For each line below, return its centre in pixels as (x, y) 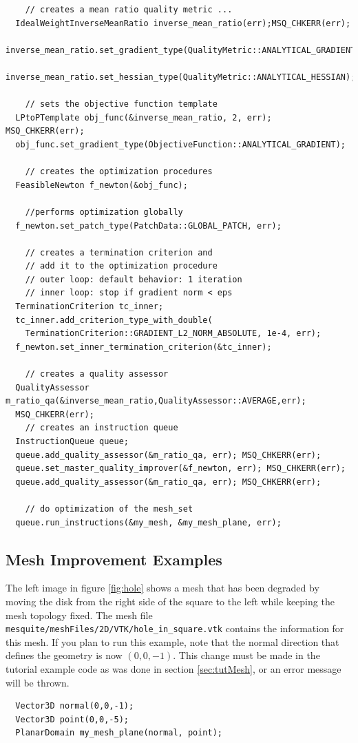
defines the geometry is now (64, 655)
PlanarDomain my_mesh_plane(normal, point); (119, 733)
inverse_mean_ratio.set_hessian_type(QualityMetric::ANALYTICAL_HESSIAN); (181, 77)
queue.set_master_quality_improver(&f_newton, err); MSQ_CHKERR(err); (180, 469)
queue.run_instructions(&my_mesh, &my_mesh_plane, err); (148, 522)
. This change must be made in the (246, 655)
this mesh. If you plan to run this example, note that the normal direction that (172, 641)
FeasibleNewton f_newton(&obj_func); (102, 185)
